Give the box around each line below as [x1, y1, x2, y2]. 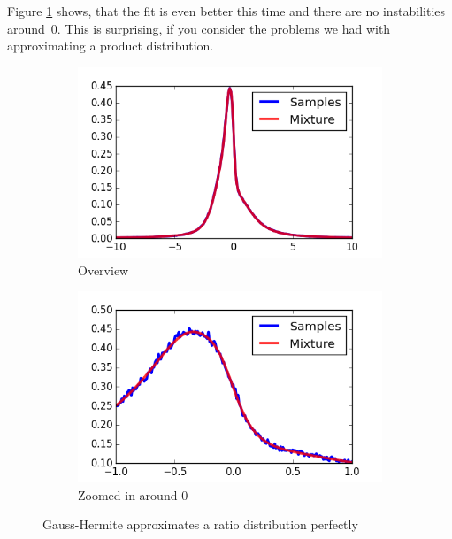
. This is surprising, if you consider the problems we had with [57, 19, 391, 37]
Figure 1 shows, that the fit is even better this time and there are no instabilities [7, 2, 446, 19]
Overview [78, 260, 129, 279]
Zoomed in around [78, 485, 178, 504]
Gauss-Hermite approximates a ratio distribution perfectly [42, 515, 358, 534]
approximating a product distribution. [7, 36, 214, 55]
